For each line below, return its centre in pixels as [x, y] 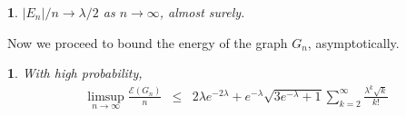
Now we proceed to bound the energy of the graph [148, 42]
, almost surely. [202, 12]
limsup [106, 97]
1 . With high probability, [75, 73]
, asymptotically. [353, 42]
